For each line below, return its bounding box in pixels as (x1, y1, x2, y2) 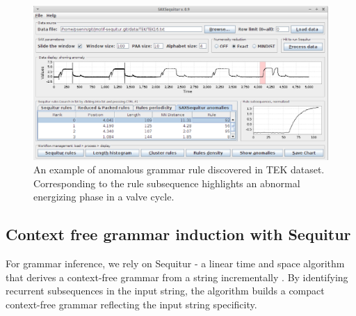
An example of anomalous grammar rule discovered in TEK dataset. (33, 162, 325, 177)
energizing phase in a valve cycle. (33, 189, 175, 204)
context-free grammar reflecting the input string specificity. (6, 297, 257, 311)
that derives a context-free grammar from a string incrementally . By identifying (6, 269, 348, 284)
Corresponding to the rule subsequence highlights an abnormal (33, 175, 300, 190)
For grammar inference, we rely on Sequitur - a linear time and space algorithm (6, 256, 345, 271)
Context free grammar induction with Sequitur (6, 223, 351, 245)
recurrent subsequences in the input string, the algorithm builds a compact (6, 283, 325, 298)
